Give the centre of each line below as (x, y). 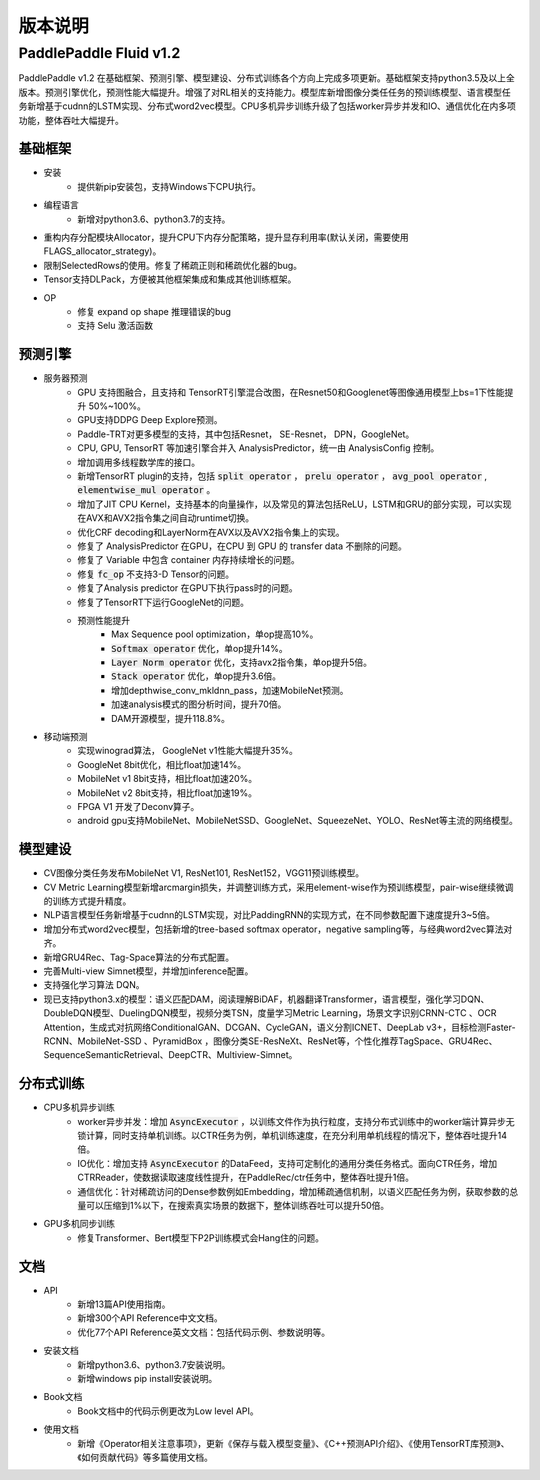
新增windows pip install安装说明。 (147, 1379)
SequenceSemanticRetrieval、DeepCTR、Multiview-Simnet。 (170, 1055)
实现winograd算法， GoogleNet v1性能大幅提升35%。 (188, 751)
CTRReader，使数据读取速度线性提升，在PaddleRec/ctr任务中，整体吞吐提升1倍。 (246, 1177)
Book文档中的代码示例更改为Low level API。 (168, 1411)
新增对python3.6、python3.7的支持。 (154, 219)
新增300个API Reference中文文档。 (150, 1318)
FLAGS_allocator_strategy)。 (102, 251)
